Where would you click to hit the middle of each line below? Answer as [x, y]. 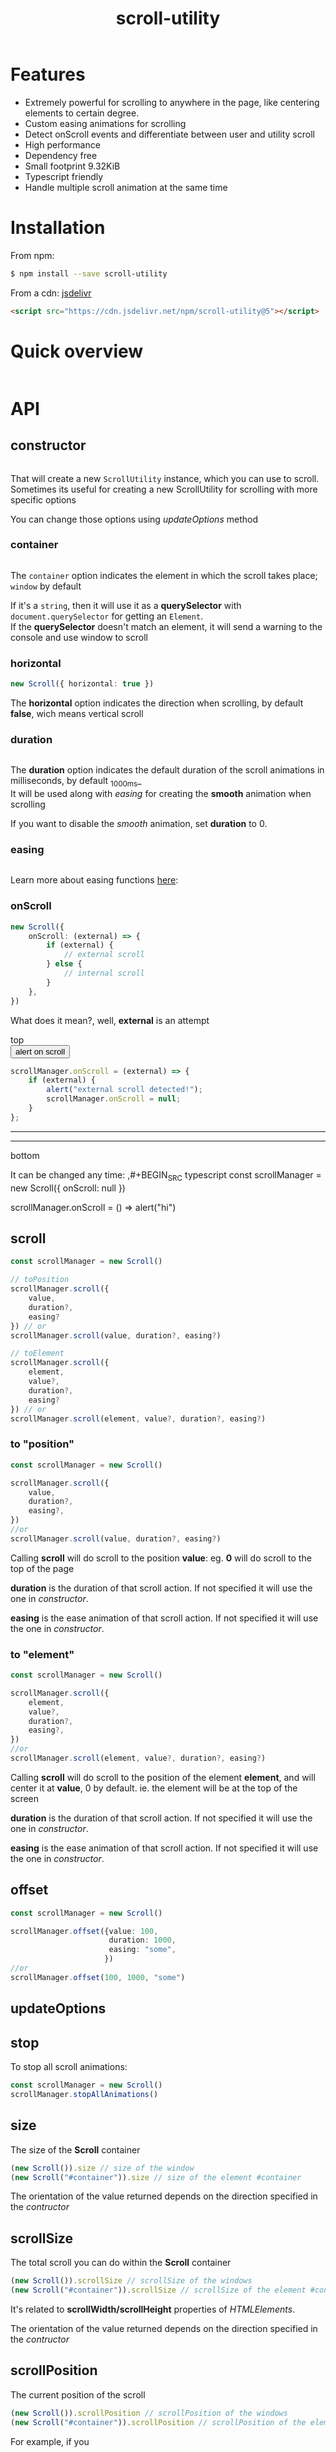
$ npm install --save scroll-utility [89, 273]
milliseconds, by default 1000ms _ [76, 782]
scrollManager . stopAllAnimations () [84, 2094]
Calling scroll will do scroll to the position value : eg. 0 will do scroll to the [161, 1558]
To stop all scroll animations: [69, 2067]
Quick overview [77, 351]
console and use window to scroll [79, 637]
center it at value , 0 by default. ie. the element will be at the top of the [154, 1788]
